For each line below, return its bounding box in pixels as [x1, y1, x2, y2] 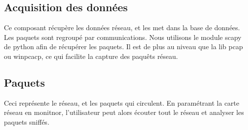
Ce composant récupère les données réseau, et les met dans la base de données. [4, 22, 240, 33]
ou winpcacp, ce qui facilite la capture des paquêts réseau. [4, 51, 178, 61]
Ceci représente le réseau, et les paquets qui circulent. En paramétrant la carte [4, 97, 239, 108]
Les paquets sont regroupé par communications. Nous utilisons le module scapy [4, 32, 242, 42]
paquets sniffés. [4, 116, 49, 127]
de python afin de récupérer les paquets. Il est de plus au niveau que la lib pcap [4, 41, 243, 52]
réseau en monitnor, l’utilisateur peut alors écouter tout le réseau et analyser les [4, 107, 244, 117]
